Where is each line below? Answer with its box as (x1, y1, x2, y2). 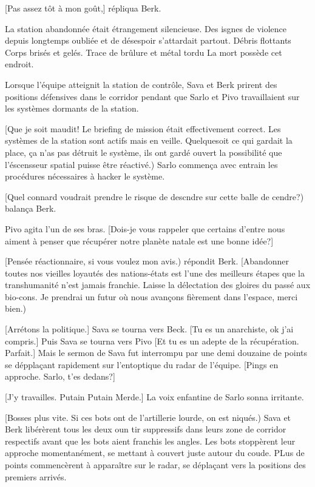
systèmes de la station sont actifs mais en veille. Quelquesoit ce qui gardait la (5, 134, 293, 147)
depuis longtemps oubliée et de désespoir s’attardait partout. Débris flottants (5, 34, 291, 47)
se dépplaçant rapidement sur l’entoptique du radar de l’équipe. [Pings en (5, 358, 279, 371)
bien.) (5, 302, 27, 315)
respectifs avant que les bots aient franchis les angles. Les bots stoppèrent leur (5, 434, 296, 447)
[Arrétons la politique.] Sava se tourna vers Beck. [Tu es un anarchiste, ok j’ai (5, 323, 294, 335)
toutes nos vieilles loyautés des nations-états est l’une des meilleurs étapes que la (5, 266, 305, 279)
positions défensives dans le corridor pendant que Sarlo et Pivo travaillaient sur (5, 90, 300, 102)
